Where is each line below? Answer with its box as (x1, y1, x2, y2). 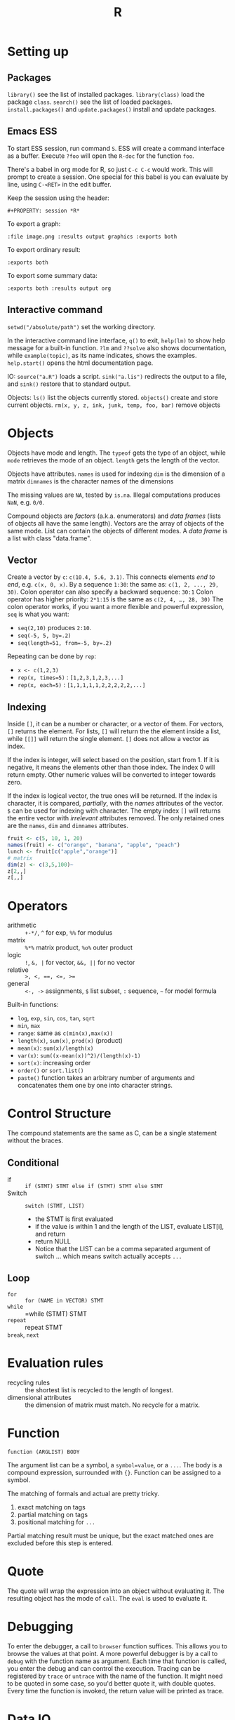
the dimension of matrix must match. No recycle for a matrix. (25, 1401, 201, 1409)
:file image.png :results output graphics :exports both (7, 233, 177, 240)
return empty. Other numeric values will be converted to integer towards (7, 771, 216, 779)
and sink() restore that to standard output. (7, 380, 131, 388)
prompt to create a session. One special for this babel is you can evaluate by (7, 173, 229, 181)
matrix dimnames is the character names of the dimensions (7, 476, 174, 485)
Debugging (7, 1618, 74, 1634)
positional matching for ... (17, 1517, 96, 1526)
